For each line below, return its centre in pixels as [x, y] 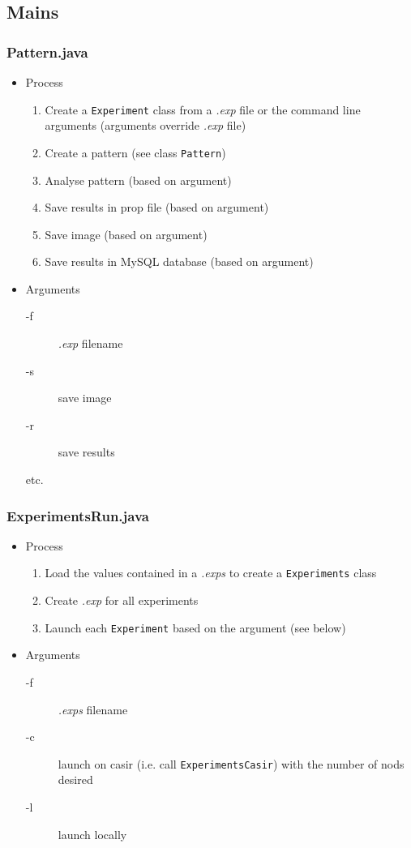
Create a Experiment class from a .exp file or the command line [203, 109]
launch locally [92, 834]
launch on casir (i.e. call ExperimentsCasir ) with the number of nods [231, 763]
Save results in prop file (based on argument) [157, 207]
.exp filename [90, 343]
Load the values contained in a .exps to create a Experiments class [211, 573]
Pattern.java [47, 51]
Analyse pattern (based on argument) [138, 180]
